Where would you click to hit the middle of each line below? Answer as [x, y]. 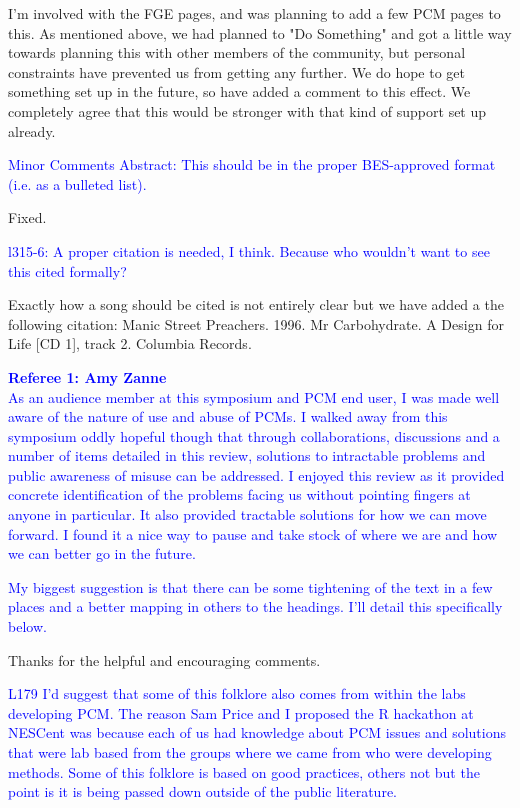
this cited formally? [67, 270]
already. [32, 130]
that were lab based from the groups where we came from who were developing [250, 752]
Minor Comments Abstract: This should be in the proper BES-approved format [252, 164]
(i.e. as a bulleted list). [77, 183]
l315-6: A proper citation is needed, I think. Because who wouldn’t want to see [249, 250]
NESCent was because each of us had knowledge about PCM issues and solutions [257, 732]
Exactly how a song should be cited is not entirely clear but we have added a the [256, 304]
